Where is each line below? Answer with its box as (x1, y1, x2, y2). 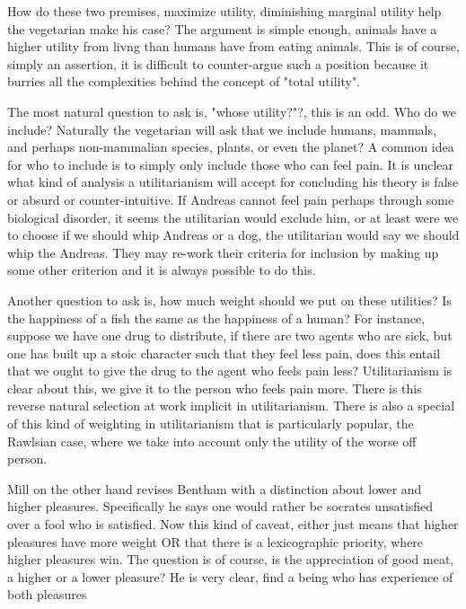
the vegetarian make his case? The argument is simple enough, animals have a (7, 19, 437, 38)
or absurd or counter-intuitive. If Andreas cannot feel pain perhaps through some (7, 190, 454, 208)
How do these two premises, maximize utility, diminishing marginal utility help (7, 2, 442, 20)
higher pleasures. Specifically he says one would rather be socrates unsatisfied (7, 497, 434, 516)
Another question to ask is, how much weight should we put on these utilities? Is (7, 290, 452, 309)
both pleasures (7, 585, 87, 604)
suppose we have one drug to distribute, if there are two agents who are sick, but (7, 326, 453, 345)
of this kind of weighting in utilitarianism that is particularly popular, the (7, 414, 414, 433)
